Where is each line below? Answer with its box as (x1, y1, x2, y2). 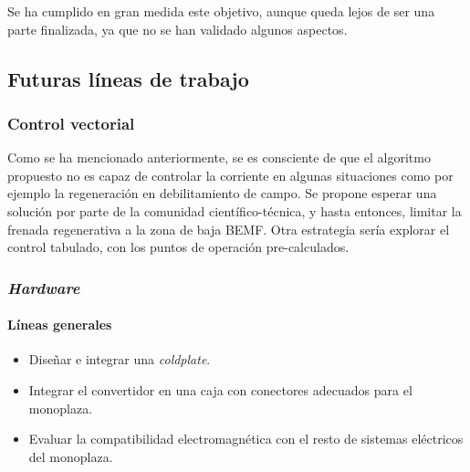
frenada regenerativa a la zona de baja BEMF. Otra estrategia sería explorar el (7, 219, 450, 238)
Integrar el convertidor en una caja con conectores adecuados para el (28, 380, 413, 399)
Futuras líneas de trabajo (7, 64, 249, 92)
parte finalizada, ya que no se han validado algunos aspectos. (7, 19, 348, 38)
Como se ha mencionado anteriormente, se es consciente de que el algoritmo (7, 148, 431, 167)
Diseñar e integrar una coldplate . (28, 350, 211, 369)
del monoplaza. (28, 446, 113, 466)
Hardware (7, 276, 80, 299)
